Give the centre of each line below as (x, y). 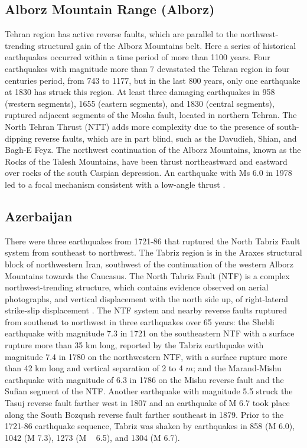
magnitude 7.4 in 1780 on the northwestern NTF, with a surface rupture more (146, 356)
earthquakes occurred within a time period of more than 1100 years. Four (138, 57)
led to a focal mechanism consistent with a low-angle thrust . (115, 184)
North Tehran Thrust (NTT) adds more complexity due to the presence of (139, 126)
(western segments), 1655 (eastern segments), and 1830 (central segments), (140, 103)
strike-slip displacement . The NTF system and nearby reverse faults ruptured (146, 310)
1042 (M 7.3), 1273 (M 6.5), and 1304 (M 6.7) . (92, 437)
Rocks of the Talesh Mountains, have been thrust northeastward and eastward (146, 161)
